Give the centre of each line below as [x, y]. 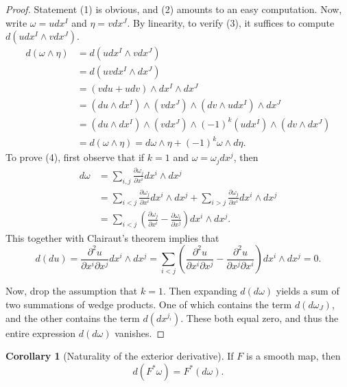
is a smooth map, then [293, 356]
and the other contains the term [73, 317]
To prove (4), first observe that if [75, 157]
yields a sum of [308, 291]
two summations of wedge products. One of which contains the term [149, 304]
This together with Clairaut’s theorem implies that [112, 237]
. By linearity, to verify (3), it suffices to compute [231, 22]
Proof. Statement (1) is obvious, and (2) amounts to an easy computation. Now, [174, 9]
